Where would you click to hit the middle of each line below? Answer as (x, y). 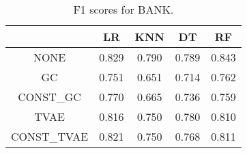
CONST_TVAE (50, 136)
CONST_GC (49, 97)
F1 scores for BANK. (123, 9)
